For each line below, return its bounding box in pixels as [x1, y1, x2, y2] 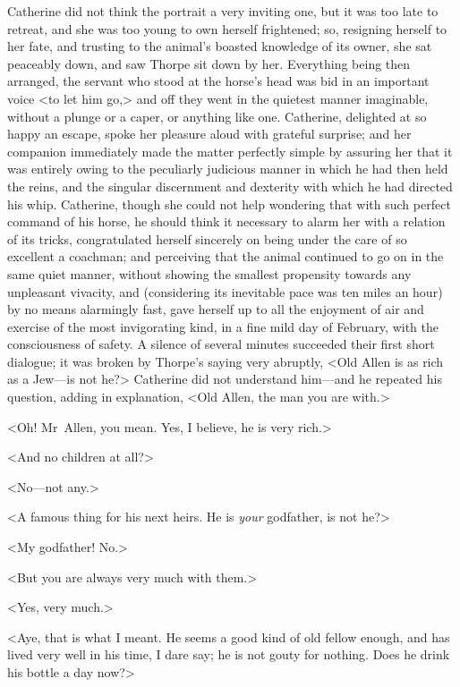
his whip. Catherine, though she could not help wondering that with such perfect [7, 194, 451, 213]
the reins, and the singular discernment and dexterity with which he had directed [7, 176, 453, 195]
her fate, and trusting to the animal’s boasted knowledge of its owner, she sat [7, 37, 432, 55]
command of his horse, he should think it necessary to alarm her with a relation [7, 212, 446, 231]
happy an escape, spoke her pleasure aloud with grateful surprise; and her [7, 124, 412, 143]
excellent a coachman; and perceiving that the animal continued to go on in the [7, 247, 444, 266]
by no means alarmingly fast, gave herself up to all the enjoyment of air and [7, 300, 424, 318]
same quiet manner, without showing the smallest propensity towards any [7, 264, 412, 283]
